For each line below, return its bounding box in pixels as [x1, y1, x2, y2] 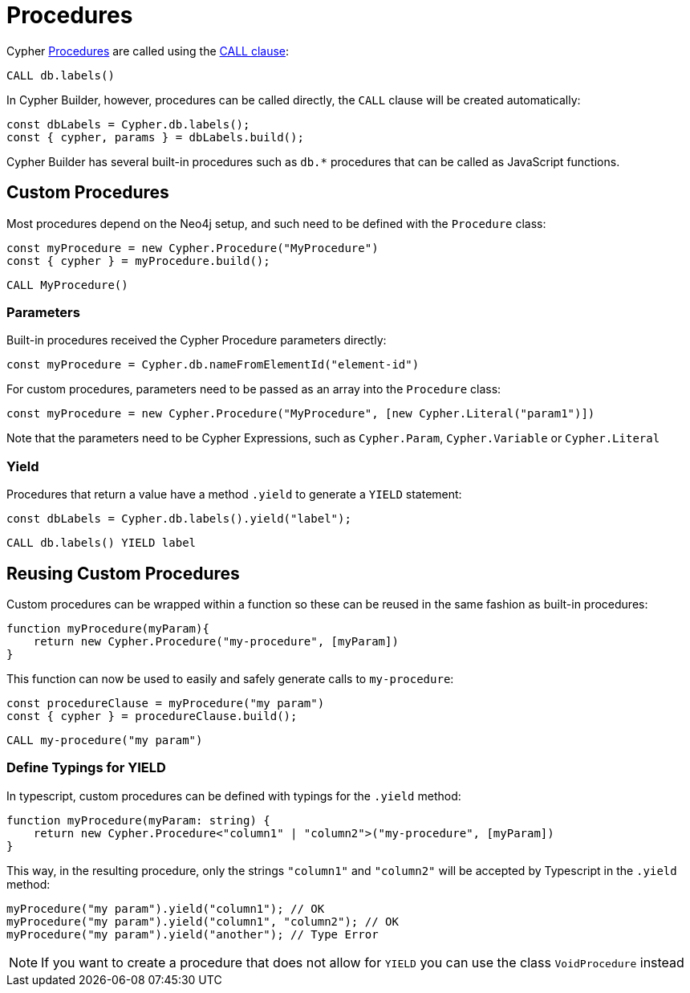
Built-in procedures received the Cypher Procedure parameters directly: [6, 333, 387, 348]
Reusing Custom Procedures [6, 563, 240, 584]
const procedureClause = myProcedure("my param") [6, 696, 325, 710]
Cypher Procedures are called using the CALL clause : [6, 43, 290, 58]
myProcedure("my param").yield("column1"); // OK [6, 901, 325, 915]
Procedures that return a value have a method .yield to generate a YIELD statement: [6, 487, 462, 502]
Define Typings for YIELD [6, 759, 166, 776]
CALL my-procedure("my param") [6, 733, 203, 747]
